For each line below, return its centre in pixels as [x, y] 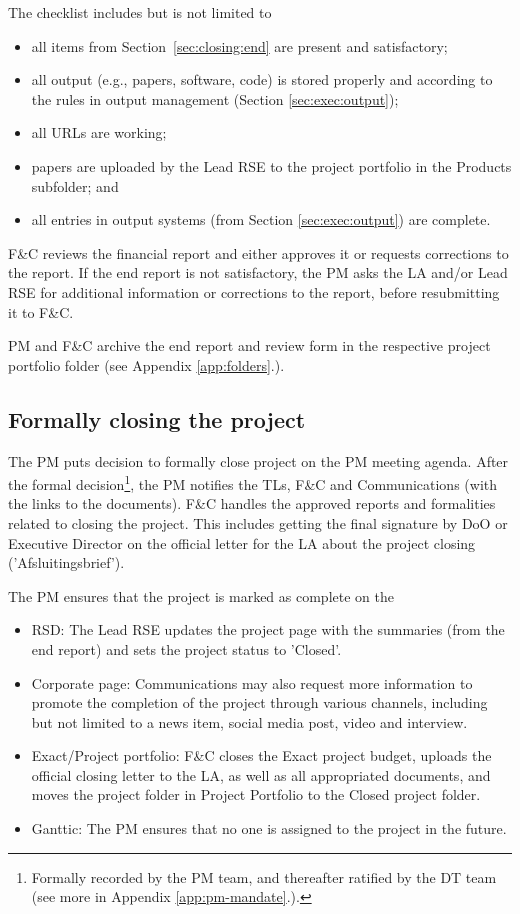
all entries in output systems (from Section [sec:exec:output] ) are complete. [261, 219]
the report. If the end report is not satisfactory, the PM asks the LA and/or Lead [258, 272]
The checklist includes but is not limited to [140, 12]
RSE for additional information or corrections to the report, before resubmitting [254, 291]
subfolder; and [75, 185]
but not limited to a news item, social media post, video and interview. [249, 721]
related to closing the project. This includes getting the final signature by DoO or [258, 522]
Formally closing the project [157, 418]
